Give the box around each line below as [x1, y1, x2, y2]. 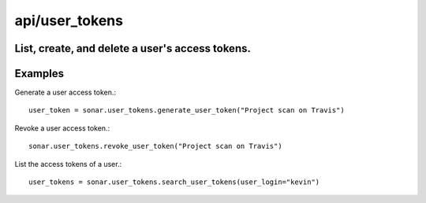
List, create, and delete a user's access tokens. [14, 42, 252, 55]
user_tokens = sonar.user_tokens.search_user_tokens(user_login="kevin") [28, 178, 320, 186]
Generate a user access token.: [14, 87, 116, 98]
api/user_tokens [14, 12, 124, 29]
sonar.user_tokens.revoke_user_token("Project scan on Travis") [28, 142, 283, 151]
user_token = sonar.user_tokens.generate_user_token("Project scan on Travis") [28, 106, 345, 115]
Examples [14, 67, 65, 80]
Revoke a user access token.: [14, 123, 110, 133]
